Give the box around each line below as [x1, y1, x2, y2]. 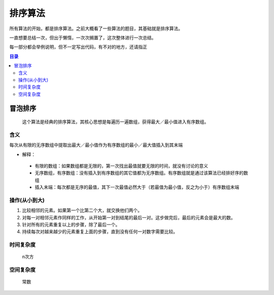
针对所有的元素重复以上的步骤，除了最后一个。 [22, 221, 120, 228]
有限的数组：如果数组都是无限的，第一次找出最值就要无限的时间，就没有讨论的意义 [35, 163, 208, 169]
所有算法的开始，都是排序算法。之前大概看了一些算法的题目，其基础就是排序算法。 [9, 25, 183, 31]
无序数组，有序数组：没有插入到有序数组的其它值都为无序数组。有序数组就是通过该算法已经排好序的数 [35, 170, 248, 176]
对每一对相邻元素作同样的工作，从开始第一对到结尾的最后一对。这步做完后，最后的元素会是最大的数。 [22, 214, 235, 220]
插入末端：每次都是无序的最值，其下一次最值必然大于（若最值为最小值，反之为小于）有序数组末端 [35, 184, 239, 190]
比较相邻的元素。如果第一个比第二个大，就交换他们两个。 [22, 207, 142, 213]
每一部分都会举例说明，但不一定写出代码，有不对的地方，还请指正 [9, 44, 147, 50]
